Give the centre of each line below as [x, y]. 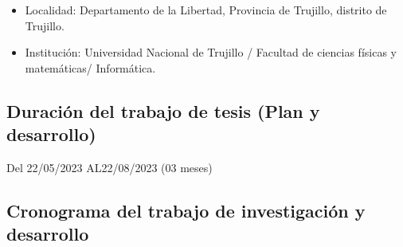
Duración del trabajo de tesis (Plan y [163, 110]
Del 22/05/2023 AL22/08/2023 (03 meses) [110, 167]
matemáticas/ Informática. [90, 67]
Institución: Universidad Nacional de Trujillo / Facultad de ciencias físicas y [211, 52]
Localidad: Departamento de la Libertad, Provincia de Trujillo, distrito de [206, 10]
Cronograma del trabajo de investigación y [186, 210]
